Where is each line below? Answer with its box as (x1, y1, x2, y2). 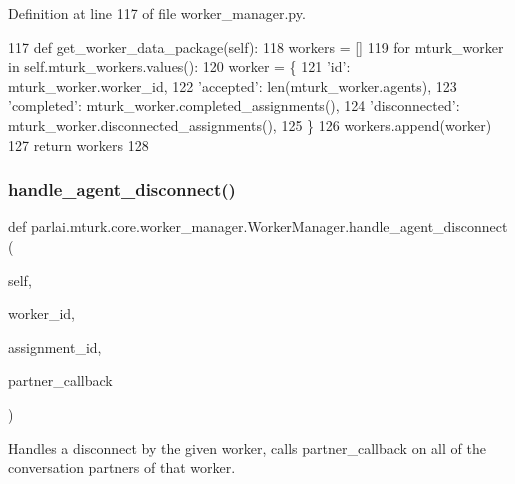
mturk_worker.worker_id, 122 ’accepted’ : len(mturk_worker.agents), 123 (8, 75, 457, 96)
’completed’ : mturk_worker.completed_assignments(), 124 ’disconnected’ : (8, 95, 460, 116)
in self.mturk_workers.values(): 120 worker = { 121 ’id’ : (8, 56, 351, 77)
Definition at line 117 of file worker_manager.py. (8, 3, 306, 23)
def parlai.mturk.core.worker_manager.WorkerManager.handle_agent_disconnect (8, 216, 508, 237)
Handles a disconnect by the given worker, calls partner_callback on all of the (8, 437, 486, 458)
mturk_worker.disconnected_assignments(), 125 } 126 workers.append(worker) (8, 114, 492, 135)
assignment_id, (8, 336, 102, 357)
